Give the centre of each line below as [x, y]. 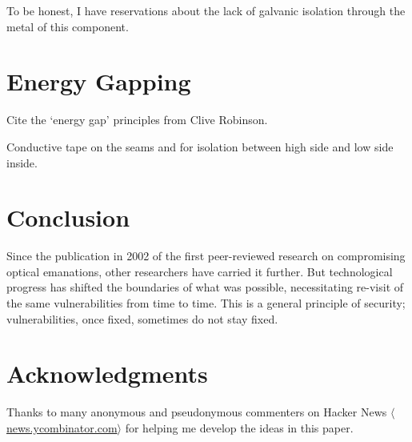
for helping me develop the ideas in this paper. [239, 427]
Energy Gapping [99, 81]
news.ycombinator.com [62, 427]
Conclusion [68, 217]
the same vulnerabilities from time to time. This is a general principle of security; [206, 303]
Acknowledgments [107, 374]
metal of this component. [68, 26]
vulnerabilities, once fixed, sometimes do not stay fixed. [142, 318]
